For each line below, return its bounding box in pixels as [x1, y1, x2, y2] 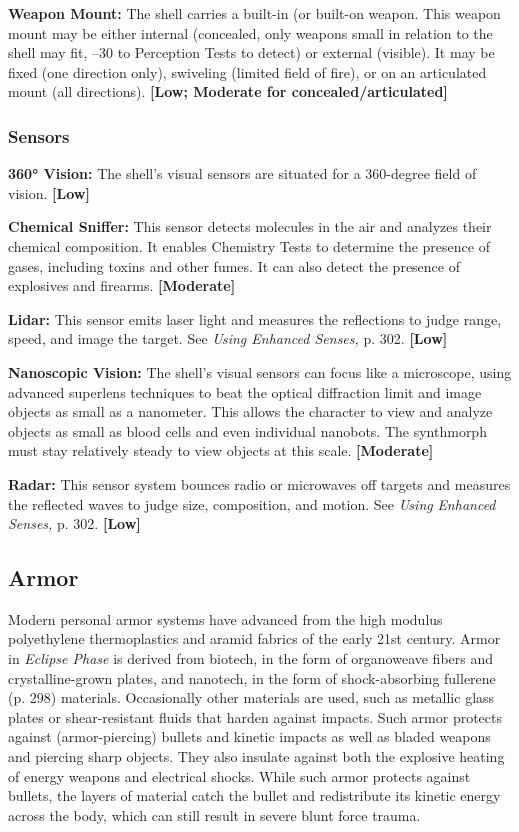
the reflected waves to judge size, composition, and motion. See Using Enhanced [8, 493, 496, 514]
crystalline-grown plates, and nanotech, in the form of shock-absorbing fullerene [8, 667, 496, 688]
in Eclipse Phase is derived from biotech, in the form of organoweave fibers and [8, 648, 494, 669]
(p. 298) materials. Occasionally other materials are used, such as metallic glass [8, 687, 495, 708]
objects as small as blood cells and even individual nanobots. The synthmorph [8, 420, 487, 441]
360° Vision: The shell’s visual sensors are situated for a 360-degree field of [8, 163, 477, 184]
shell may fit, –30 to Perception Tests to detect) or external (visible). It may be [8, 42, 495, 63]
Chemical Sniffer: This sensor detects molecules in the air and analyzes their [8, 216, 492, 237]
